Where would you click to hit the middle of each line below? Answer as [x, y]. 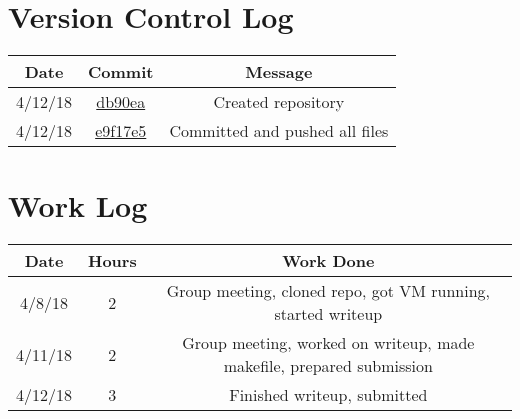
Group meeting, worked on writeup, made [328, 343]
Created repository [279, 102]
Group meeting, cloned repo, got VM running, [328, 291]
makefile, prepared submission [328, 366]
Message [279, 72]
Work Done [328, 261]
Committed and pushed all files [279, 131]
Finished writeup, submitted [328, 395]
